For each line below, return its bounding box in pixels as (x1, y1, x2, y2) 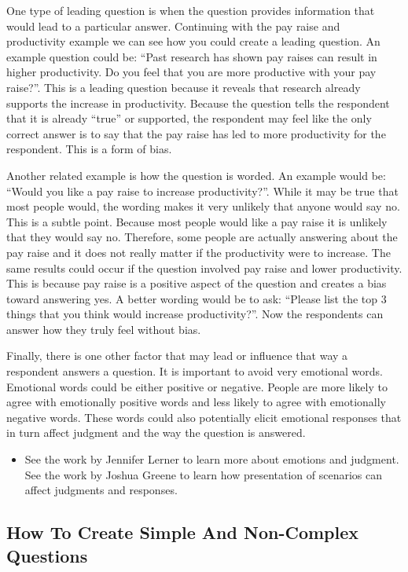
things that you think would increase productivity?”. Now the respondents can (6, 306, 384, 322)
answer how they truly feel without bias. (6, 321, 201, 337)
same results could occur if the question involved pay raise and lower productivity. (6, 259, 402, 276)
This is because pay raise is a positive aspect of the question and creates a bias (6, 275, 387, 291)
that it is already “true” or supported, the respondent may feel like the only (6, 110, 372, 126)
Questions (6, 543, 88, 567)
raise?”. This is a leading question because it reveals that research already (6, 79, 361, 95)
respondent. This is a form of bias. (6, 141, 172, 157)
